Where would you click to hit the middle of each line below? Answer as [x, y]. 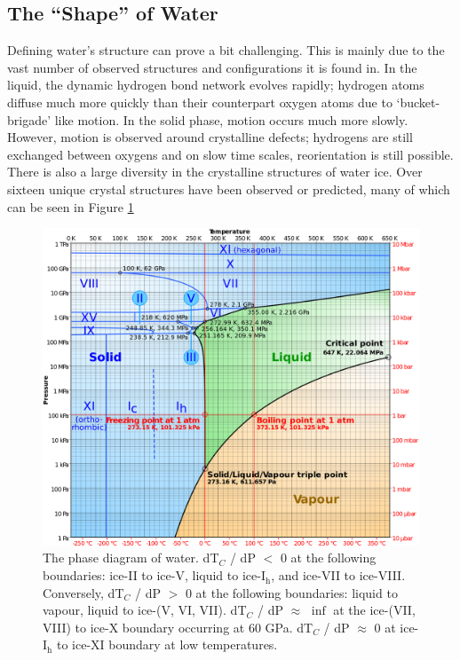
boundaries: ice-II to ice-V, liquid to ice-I [154, 575]
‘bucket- [418, 102]
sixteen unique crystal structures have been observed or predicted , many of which [229, 189]
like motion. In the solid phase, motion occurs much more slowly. [231, 119]
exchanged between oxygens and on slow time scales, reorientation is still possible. [230, 154]
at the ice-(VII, [374, 610]
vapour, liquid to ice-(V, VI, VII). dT [145, 610]
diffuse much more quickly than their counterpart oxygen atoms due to [200, 102]
